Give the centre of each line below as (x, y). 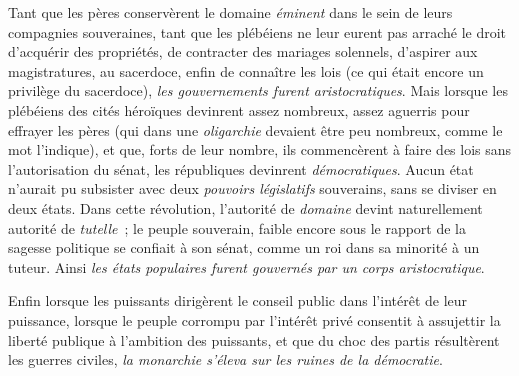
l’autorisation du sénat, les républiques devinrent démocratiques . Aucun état (241, 168)
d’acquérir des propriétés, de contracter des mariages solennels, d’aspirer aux (243, 51)
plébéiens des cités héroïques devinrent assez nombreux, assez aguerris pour (239, 109)
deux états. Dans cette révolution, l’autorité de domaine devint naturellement (245, 207)
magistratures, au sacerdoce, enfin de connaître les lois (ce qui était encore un (246, 70)
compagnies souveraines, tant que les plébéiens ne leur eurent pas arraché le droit (257, 31)
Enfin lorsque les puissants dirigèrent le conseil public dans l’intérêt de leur (238, 300)
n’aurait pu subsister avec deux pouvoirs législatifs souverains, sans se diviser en (252, 188)
